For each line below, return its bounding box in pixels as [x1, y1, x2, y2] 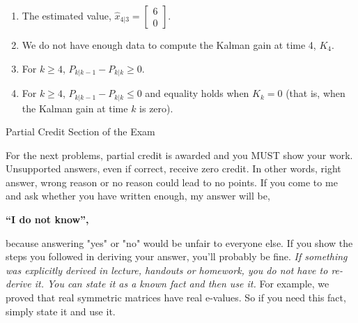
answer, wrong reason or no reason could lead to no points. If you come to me [6, 174, 338, 189]
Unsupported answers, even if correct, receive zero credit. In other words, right [6, 161, 341, 176]
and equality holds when [145, 86, 249, 100]
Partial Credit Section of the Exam [6, 124, 155, 139]
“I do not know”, [6, 212, 89, 227]
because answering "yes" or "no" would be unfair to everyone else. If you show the [6, 235, 353, 250]
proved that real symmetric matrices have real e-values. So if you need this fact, [6, 290, 346, 305]
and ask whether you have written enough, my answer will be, [6, 188, 270, 203]
